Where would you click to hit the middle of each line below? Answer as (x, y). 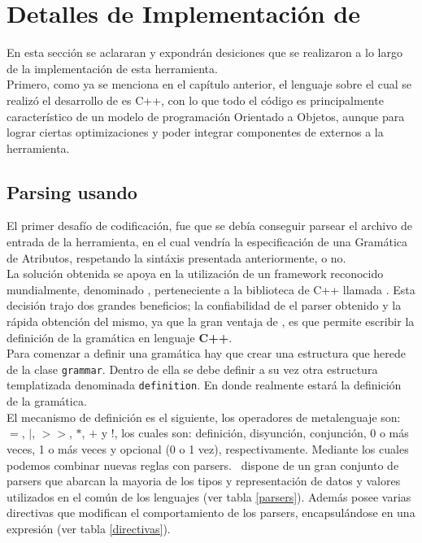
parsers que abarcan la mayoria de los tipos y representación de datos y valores (204, 481)
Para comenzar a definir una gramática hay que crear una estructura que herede (207, 353)
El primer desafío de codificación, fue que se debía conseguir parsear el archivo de (209, 226)
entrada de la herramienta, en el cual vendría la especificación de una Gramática (207, 242)
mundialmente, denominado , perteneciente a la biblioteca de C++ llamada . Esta (211, 289)
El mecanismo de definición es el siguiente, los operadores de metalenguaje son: (204, 417)
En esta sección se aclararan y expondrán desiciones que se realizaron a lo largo (204, 52)
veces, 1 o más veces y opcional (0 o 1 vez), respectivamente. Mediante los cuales (208, 448)
